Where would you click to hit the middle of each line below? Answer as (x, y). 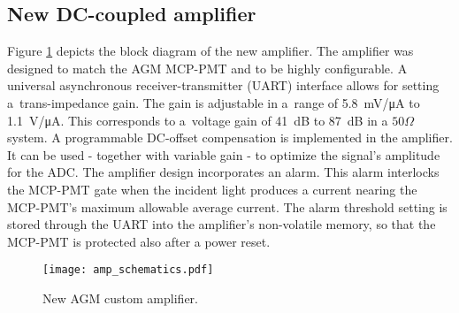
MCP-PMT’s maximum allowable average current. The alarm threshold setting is (227, 206)
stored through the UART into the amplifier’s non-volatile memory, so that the (222, 224)
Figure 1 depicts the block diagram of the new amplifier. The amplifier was (210, 51)
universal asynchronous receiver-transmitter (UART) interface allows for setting (223, 85)
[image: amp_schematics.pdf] (128, 270)
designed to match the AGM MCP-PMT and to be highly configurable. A (207, 68)
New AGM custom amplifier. (120, 298)
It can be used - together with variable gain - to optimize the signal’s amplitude (224, 154)
